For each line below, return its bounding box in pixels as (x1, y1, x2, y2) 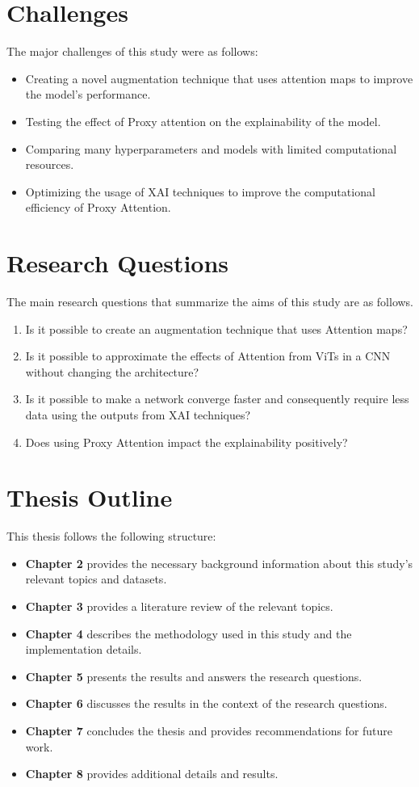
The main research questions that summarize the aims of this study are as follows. (6, 293, 414, 309)
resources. (25, 156, 74, 173)
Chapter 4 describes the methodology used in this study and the (25, 625, 352, 642)
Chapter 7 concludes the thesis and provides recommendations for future (25, 722, 393, 739)
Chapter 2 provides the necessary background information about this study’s (25, 554, 413, 571)
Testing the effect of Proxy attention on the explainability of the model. (25, 112, 381, 129)
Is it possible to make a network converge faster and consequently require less (25, 390, 409, 407)
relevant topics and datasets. (25, 570, 167, 587)
